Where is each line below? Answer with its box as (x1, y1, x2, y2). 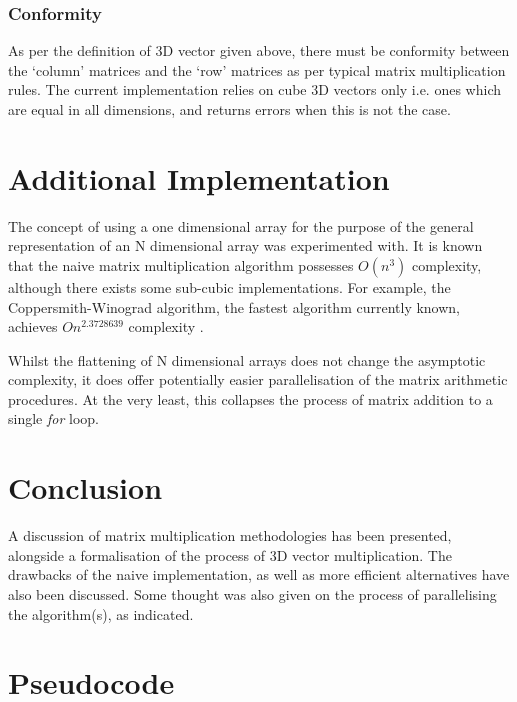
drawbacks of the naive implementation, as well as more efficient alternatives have (8, 564, 510, 585)
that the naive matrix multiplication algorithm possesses (8, 254, 354, 275)
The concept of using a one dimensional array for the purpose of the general (8, 215, 474, 236)
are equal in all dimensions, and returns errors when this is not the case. (8, 99, 451, 119)
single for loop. (8, 408, 99, 429)
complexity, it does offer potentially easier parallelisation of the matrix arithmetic (8, 369, 508, 390)
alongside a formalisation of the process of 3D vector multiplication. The (8, 544, 452, 565)
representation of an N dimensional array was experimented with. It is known (8, 235, 483, 256)
